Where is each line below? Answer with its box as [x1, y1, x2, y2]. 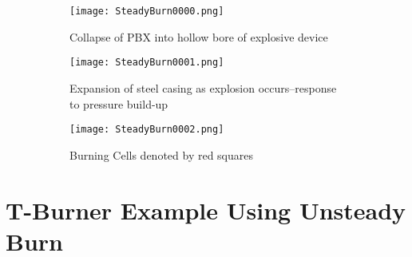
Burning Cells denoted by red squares [69, 146, 253, 163]
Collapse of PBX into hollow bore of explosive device [69, 28, 328, 45]
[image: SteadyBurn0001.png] [69, 57, 224, 69]
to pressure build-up [69, 95, 168, 112]
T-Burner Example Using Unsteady [6, 193, 406, 226]
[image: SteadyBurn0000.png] [69, 6, 224, 17]
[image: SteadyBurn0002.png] [69, 124, 224, 136]
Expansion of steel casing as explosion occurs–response [69, 79, 337, 96]
